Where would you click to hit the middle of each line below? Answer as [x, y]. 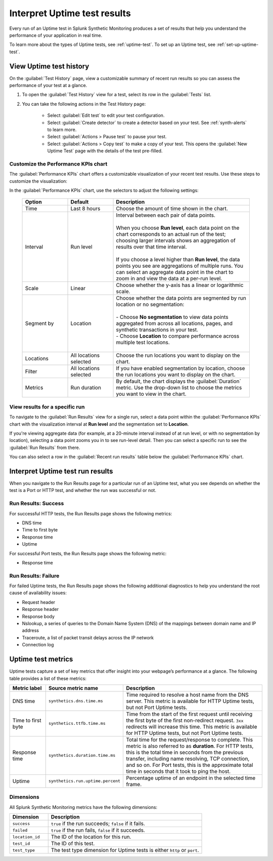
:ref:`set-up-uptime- [238, 45]
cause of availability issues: [38, 593]
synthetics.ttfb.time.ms [77, 724]
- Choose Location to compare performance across [178, 336]
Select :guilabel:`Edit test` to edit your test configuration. [106, 115]
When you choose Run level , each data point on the [178, 228]
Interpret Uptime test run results [61, 471]
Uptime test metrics [41, 659]
